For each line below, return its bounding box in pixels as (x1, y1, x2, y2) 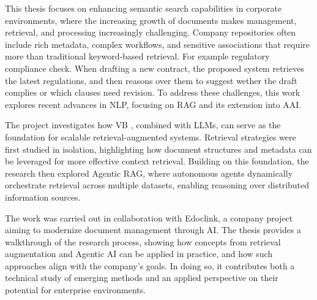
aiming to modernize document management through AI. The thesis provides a (5, 223, 302, 236)
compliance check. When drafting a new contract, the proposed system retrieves (5, 61, 304, 74)
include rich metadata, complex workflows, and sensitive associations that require (5, 37, 310, 50)
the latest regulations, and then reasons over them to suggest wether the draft (5, 74, 297, 87)
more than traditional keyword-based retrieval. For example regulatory (5, 50, 270, 63)
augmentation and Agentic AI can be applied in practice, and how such (5, 247, 273, 260)
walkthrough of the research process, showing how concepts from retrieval (5, 235, 281, 248)
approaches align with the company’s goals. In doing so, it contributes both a (5, 259, 295, 272)
